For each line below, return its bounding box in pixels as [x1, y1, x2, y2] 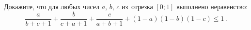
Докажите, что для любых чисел [4, 1, 100, 11]
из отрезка [121, 1, 153, 11]
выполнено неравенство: [176, 1, 248, 11]
